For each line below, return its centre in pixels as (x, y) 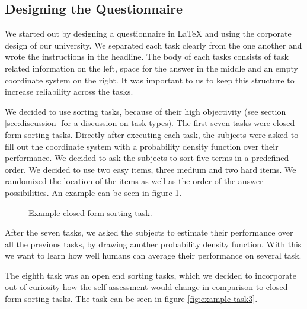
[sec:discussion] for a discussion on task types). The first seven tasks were (137, 123)
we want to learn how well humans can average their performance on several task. (153, 255)
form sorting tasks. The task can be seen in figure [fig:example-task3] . (131, 299)
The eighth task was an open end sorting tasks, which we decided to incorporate (151, 275)
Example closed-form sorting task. (90, 212)
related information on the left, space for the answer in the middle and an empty (151, 68)
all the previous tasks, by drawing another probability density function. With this (153, 244)
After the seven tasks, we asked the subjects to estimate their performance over (149, 232)
